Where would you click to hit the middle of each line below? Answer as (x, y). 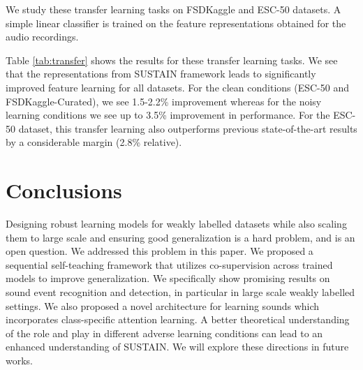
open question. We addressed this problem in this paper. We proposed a (160, 251)
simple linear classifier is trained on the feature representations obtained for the (176, 23)
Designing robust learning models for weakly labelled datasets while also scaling (176, 224)
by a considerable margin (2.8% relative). (94, 142)
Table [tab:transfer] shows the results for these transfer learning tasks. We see (172, 60)
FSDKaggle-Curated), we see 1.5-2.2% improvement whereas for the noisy (164, 101)
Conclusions (64, 190)
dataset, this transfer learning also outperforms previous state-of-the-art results (188, 128)
